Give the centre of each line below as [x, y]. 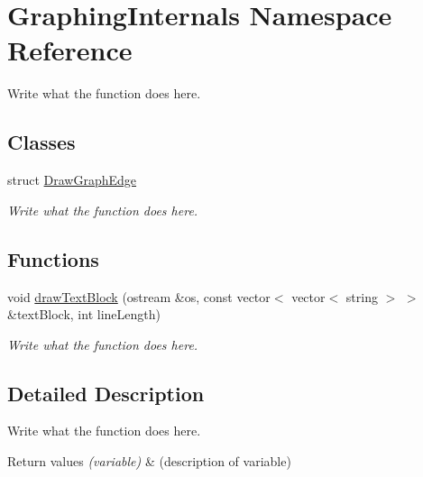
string [362, 296]
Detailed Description [106, 393]
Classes [41, 142]
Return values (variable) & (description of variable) [149, 461]
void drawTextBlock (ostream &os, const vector [139, 296]
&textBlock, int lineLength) [84, 314]
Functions [53, 258]
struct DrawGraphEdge [72, 180]
